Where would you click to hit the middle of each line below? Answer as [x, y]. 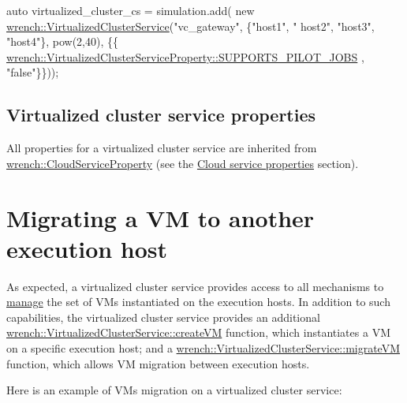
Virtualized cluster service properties [161, 115]
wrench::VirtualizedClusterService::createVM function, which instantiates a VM [198, 332]
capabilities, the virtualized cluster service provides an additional [163, 317]
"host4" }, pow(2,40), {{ [63, 41]
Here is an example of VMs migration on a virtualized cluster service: [174, 390]
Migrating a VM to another [161, 217]
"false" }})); [33, 72]
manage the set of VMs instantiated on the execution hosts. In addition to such [198, 302]
